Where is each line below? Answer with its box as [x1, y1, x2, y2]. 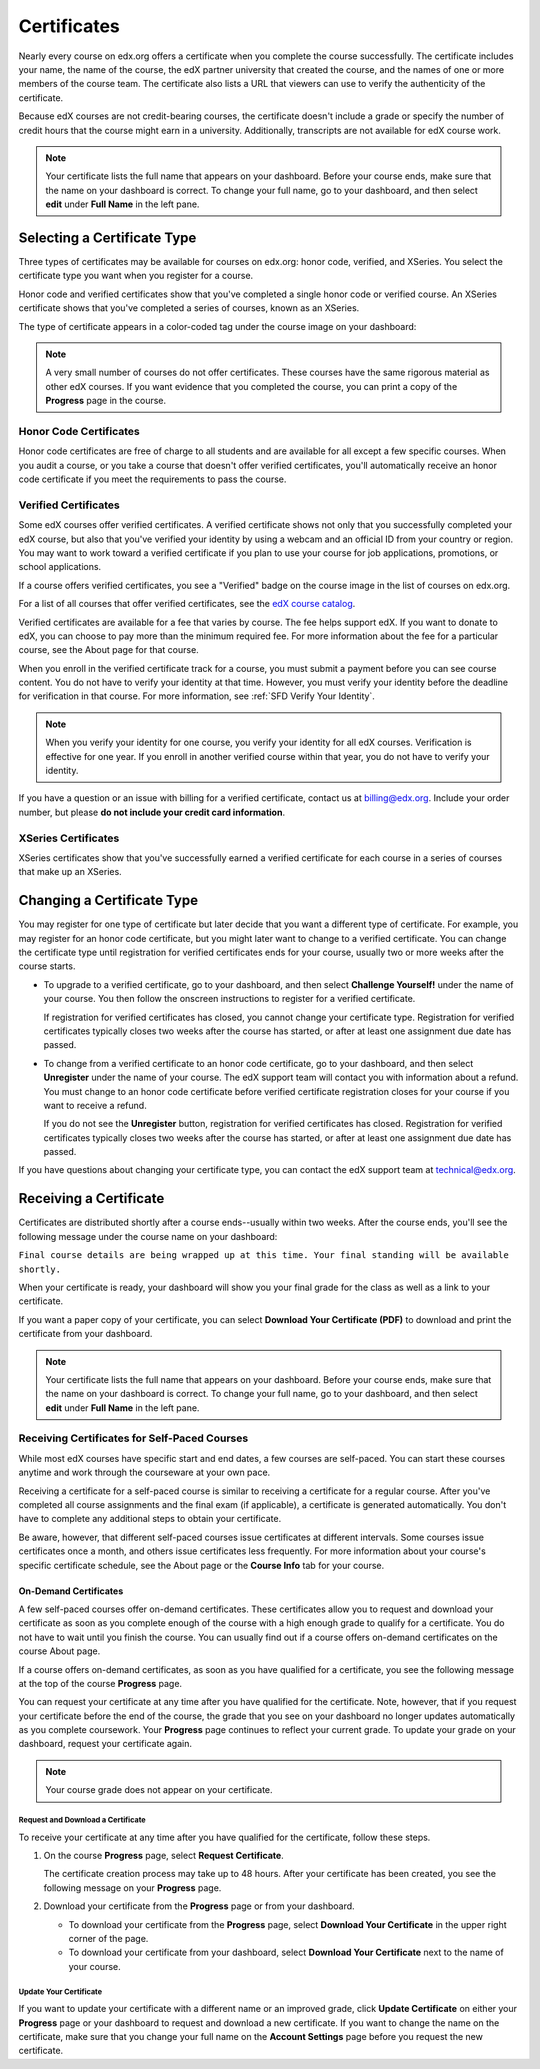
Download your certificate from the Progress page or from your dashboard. [43, 1900, 355, 1912]
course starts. [18, 960, 76, 972]
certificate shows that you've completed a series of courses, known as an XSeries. [18, 302, 360, 314]
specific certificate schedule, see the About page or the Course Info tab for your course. [18, 1559, 385, 1571]
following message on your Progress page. [43, 1881, 222, 1894]
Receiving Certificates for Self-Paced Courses [18, 1431, 249, 1445]
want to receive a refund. [43, 1099, 147, 1111]
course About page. [18, 1645, 101, 1657]
